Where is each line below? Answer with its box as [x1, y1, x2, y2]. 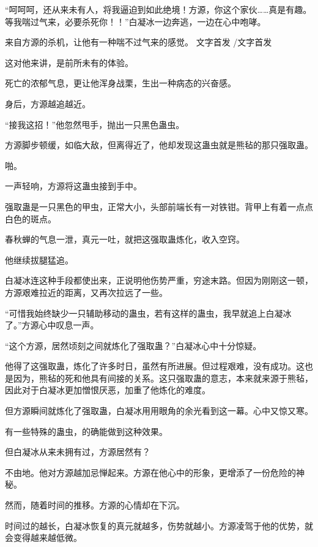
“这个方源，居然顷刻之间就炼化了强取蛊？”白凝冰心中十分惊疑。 [5, 339, 262, 352]
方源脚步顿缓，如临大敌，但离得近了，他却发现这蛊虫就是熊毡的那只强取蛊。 [5, 138, 313, 151]
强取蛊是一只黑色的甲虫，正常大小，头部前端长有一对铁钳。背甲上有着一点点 [5, 200, 313, 213]
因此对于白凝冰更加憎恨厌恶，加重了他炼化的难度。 [5, 383, 210, 396]
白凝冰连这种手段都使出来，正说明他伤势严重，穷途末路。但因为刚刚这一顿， [5, 274, 313, 287]
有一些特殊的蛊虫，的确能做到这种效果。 [5, 424, 168, 437]
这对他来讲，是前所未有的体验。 [5, 56, 133, 69]
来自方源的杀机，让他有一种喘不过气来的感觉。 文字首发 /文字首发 [5, 36, 272, 48]
